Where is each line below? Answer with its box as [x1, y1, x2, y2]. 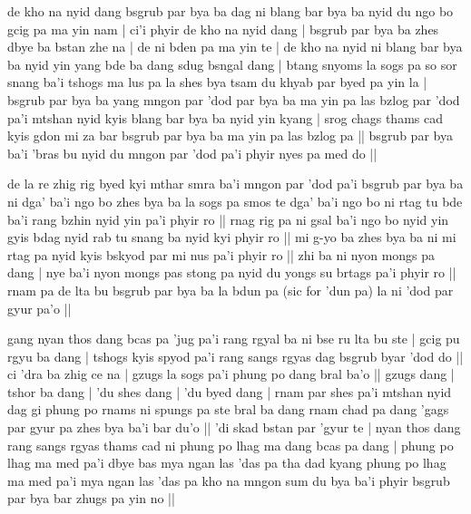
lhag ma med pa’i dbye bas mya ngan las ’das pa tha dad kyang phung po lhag [7, 453, 446, 472]
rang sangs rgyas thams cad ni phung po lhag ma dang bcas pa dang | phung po [7, 435, 454, 454]
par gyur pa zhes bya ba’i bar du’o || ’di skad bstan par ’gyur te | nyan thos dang [7, 418, 461, 437]
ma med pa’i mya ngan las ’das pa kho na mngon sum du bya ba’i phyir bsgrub [7, 470, 450, 490]
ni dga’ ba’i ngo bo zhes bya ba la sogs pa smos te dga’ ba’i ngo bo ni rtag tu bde [7, 191, 463, 210]
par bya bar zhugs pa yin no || [7, 489, 175, 508]
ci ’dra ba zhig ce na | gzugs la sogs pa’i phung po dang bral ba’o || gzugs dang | [7, 364, 455, 383]
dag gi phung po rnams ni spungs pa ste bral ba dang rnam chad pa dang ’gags [7, 400, 449, 419]
